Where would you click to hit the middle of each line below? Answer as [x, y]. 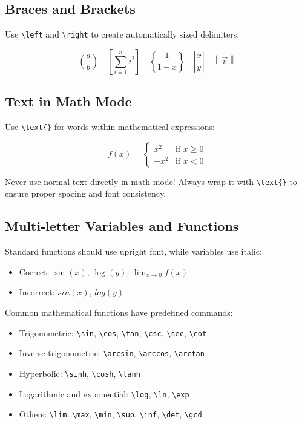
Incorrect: [37, 292]
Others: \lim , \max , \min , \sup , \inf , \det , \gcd [110, 414]
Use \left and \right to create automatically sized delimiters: [122, 34]
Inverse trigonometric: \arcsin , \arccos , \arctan [112, 353]
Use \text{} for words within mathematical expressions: [110, 127]
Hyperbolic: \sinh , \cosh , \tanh [80, 373]
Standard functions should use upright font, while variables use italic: [133, 251]
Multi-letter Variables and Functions [122, 226]
